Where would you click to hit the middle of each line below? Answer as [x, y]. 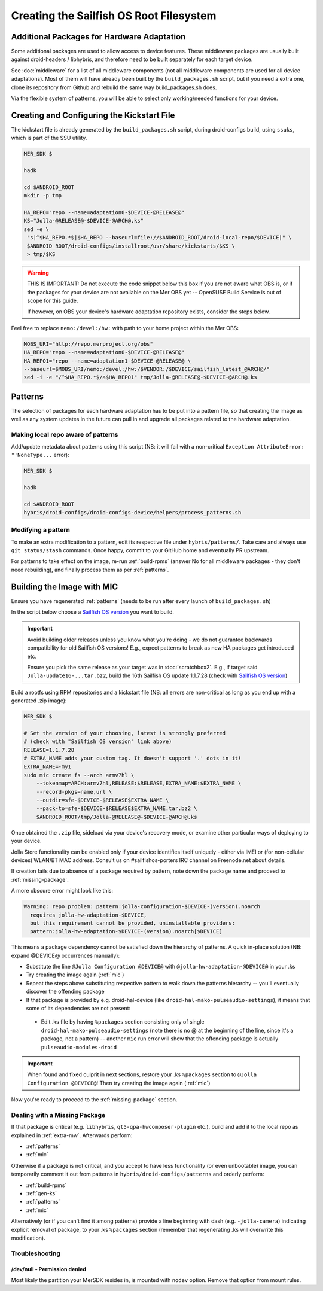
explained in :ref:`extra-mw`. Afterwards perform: [72, 1135]
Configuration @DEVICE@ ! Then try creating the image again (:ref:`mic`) [119, 1083]
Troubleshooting [36, 1253]
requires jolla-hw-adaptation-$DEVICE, [89, 915]
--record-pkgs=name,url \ [74, 792]
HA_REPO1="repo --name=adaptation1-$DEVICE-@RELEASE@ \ [107, 361]
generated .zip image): [39, 701]
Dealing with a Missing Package [58, 1115]
